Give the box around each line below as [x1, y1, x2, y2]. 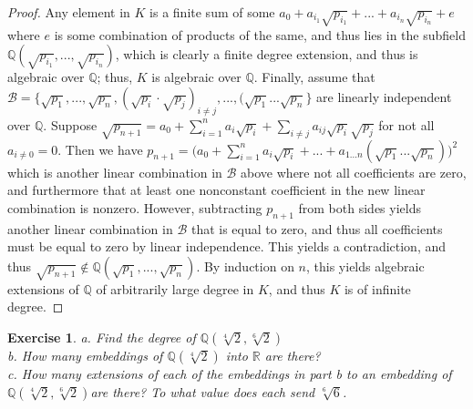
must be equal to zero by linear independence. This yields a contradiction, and [7, 237, 447, 256]
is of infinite [344, 279, 411, 298]
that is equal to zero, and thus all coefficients [190, 219, 443, 238]
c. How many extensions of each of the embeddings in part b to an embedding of [7, 363, 452, 383]
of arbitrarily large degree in [96, 279, 254, 298]
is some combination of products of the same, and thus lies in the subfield [54, 25, 466, 44]
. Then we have [57, 139, 143, 158]
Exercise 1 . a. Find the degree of [7, 327, 196, 346]
